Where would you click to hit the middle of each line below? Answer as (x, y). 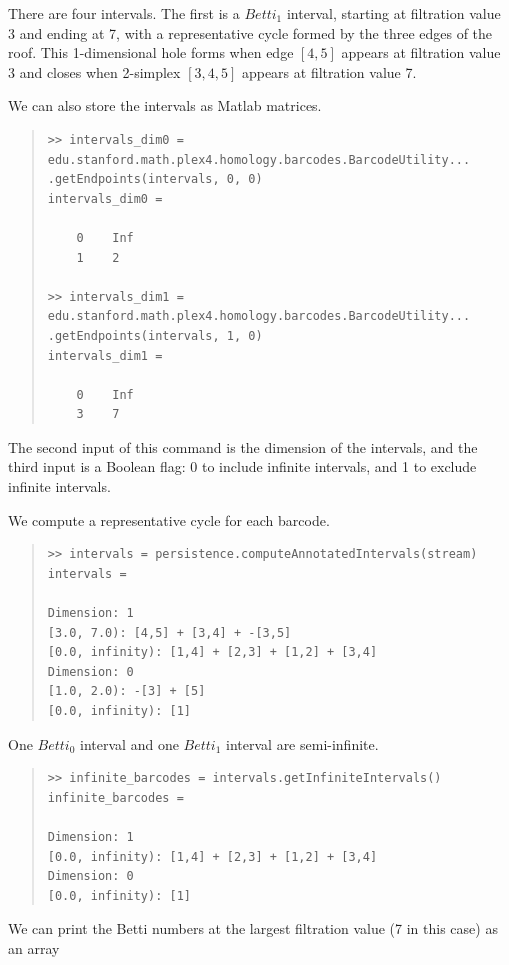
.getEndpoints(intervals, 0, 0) (155, 179)
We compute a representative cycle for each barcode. (169, 519)
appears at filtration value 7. (329, 71)
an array (34, 947)
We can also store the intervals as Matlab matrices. (165, 105)
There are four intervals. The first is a (124, 13)
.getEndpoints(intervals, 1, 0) (155, 335)
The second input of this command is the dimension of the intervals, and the (243, 446)
